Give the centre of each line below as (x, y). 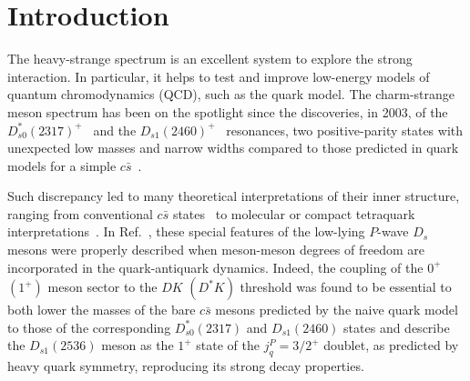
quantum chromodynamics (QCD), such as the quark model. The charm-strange (231, 94)
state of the (228, 345)
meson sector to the (102, 287)
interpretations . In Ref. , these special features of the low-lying (186, 231)
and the (115, 130)
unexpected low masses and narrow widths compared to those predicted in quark (233, 148)
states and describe (397, 327)
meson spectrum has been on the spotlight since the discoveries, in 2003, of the (228, 111)
